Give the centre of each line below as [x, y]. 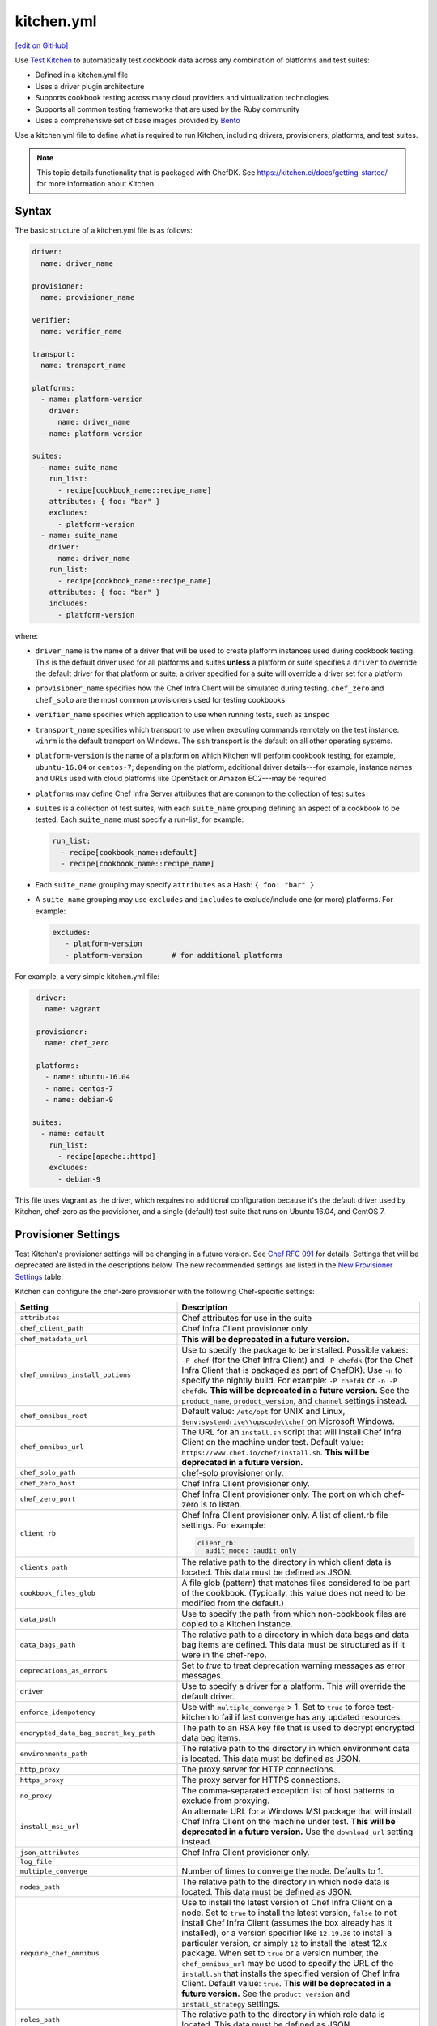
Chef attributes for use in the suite [247, 1318]
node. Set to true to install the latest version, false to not [289, 1913]
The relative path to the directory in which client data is [286, 1562]
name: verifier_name [81, 331]
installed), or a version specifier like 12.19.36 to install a [287, 1933]
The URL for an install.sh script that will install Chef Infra [292, 1432]
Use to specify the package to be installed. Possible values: [295, 1349]
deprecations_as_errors [64, 1671]
